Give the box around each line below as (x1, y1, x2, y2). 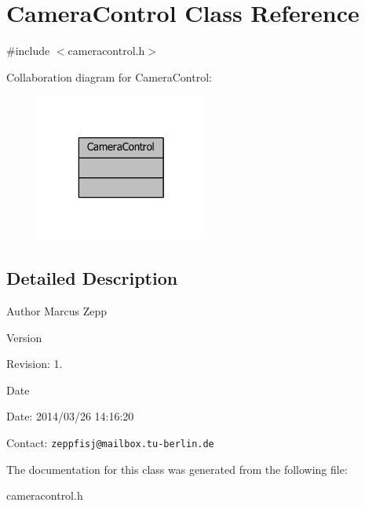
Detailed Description (6, 266, 178, 290)
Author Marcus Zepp (6, 303, 108, 319)
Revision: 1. (6, 355, 63, 372)
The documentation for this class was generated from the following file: (6, 460, 348, 477)
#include (6, 42, 50, 59)
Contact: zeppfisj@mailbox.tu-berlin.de (6, 435, 214, 451)
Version (6, 329, 42, 345)
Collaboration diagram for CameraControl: (6, 68, 212, 85)
